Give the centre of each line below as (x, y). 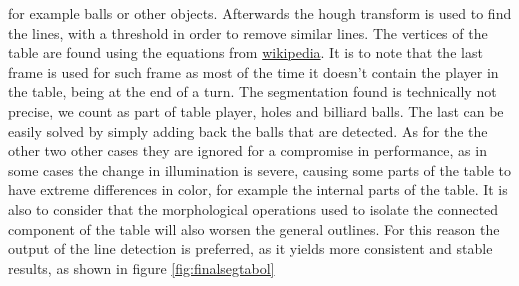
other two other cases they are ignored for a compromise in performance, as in (247, 150)
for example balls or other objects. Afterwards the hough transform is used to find (260, 13)
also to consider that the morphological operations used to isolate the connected (253, 208)
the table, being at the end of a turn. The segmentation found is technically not (252, 91)
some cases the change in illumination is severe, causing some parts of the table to (260, 169)
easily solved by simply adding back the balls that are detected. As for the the (248, 130)
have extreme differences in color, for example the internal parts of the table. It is (258, 189)
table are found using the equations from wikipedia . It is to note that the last (245, 52)
